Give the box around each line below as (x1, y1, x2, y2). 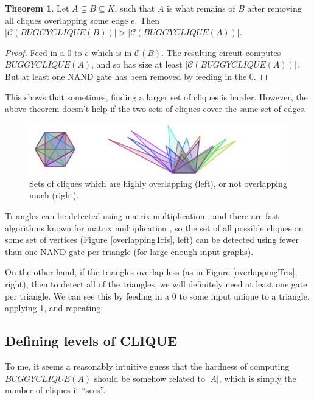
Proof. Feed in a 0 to (5, 46, 82, 58)
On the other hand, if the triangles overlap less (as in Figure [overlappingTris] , (5, 265, 298, 278)
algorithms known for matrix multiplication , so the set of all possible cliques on (5, 221, 304, 234)
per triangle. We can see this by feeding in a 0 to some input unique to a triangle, (5, 289, 310, 302)
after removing (247, 2, 302, 14)
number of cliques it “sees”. (5, 384, 106, 396)
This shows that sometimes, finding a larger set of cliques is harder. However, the (5, 90, 308, 103)
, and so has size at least (91, 58, 183, 71)
